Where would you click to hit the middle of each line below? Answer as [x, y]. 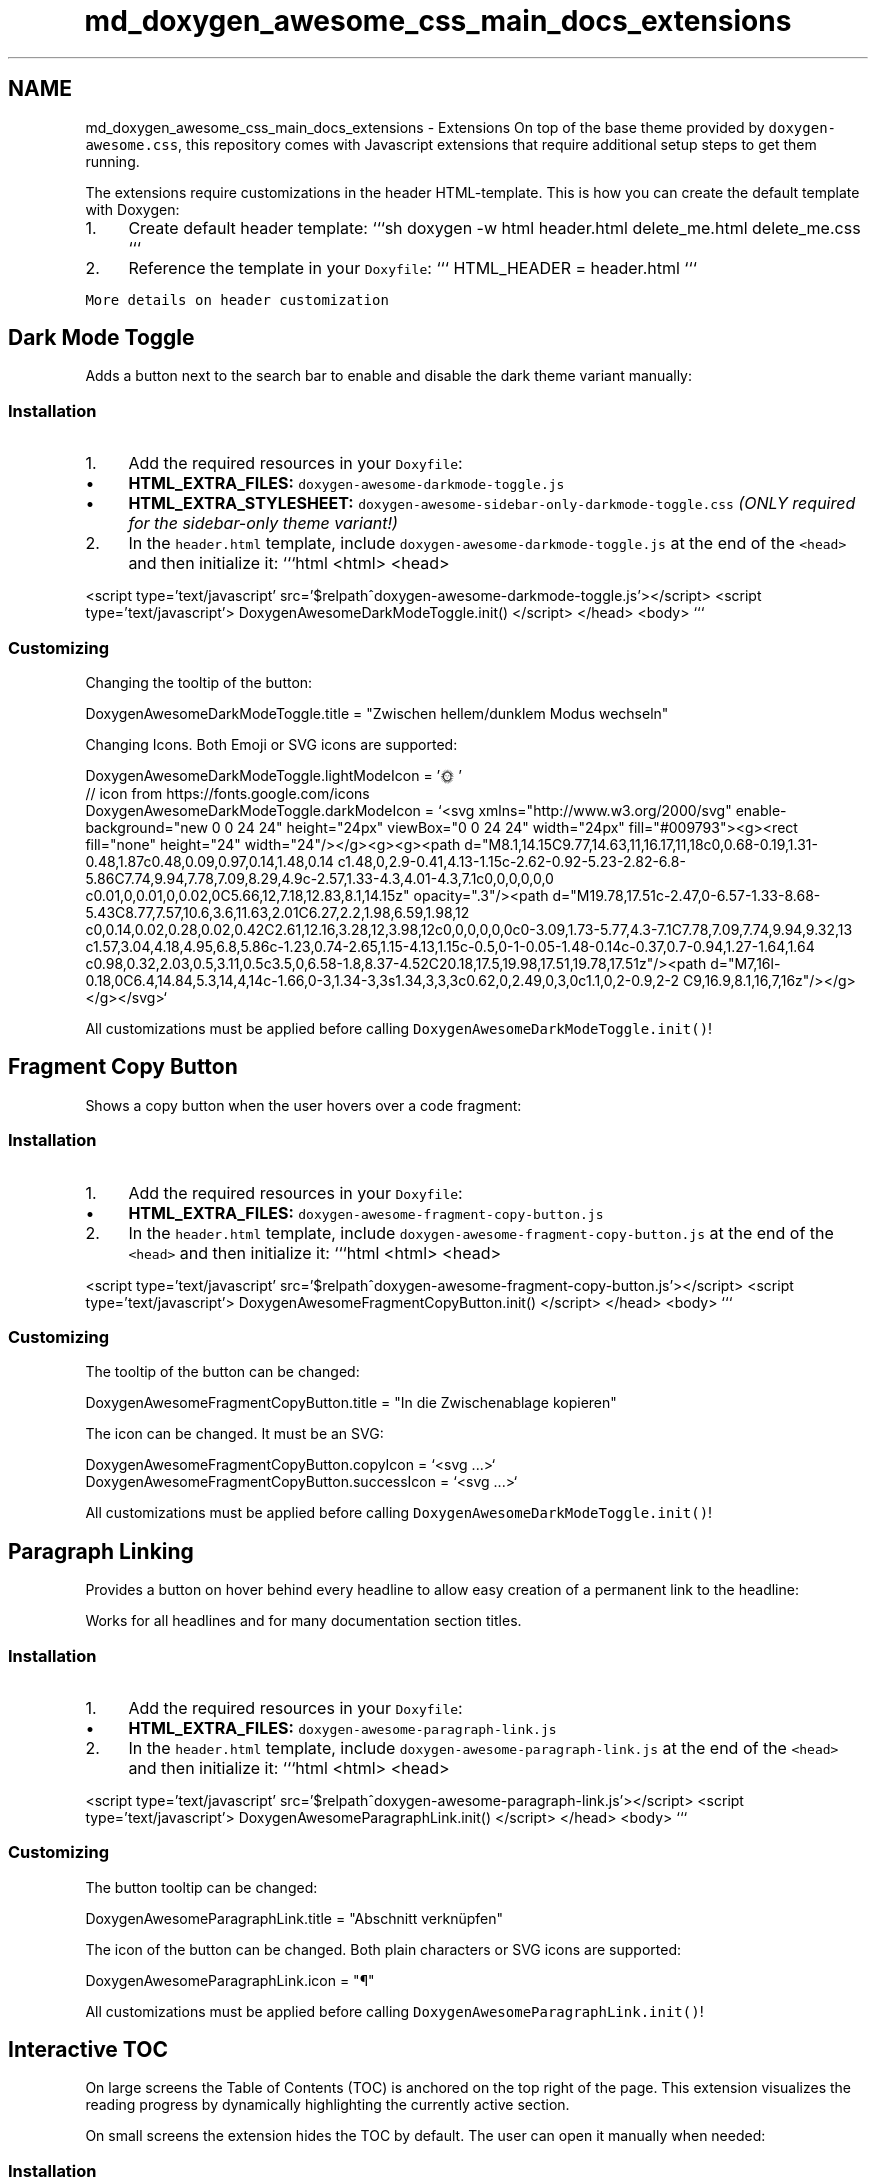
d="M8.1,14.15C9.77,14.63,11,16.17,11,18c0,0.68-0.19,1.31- [641, 844]
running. [112, 161]
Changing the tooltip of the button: [199, 682]
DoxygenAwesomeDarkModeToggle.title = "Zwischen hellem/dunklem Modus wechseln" [377, 713]
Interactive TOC [88, 2050]
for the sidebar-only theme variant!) [263, 523]
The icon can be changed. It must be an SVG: [234, 1434]
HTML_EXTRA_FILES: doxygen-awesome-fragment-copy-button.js [366, 1212]
